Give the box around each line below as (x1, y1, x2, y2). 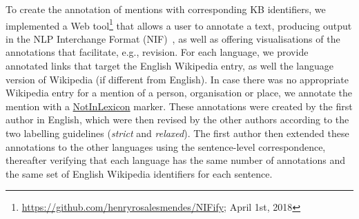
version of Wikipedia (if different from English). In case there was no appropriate (6, 72, 349, 86)
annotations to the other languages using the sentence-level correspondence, (6, 139, 326, 154)
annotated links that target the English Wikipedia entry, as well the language (6, 59, 333, 73)
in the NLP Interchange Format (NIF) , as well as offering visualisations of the (6, 31, 340, 45)
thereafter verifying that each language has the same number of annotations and (6, 153, 345, 167)
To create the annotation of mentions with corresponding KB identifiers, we (6, 2, 326, 16)
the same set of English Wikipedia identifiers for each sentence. (6, 166, 273, 180)
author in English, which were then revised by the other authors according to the (6, 112, 349, 127)
